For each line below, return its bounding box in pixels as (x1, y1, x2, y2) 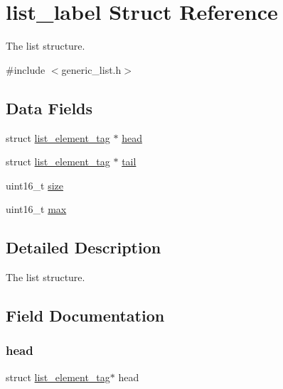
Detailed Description (6, 236, 161, 258)
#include (6, 62, 46, 77)
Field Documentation (6, 305, 165, 327)
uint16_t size (6, 177, 63, 192)
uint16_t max (6, 202, 67, 217)
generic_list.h (61, 62, 122, 77)
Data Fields (6, 97, 93, 119)
